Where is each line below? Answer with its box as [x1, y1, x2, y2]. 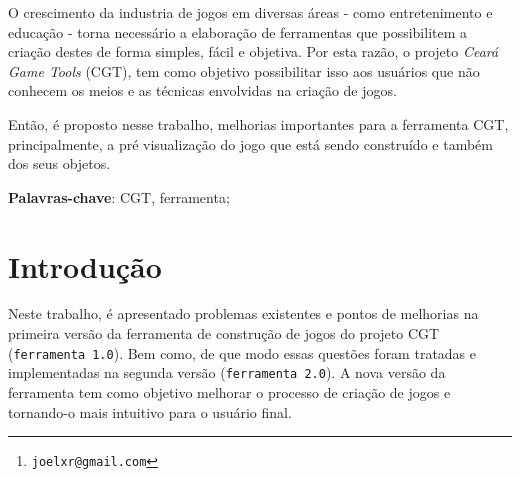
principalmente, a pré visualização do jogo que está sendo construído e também [8, 133, 493, 154]
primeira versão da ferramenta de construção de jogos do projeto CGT [8, 323, 440, 344]
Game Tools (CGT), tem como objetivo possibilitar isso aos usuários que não [8, 60, 480, 81]
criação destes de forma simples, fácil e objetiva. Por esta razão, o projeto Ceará [8, 41, 499, 62]
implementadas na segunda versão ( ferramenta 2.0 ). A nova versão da [8, 362, 446, 383]
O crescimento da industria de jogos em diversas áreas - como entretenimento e [8, 2, 493, 22]
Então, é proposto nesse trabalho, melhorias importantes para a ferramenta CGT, [8, 113, 509, 134]
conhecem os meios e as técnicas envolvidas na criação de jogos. [8, 80, 397, 101]
